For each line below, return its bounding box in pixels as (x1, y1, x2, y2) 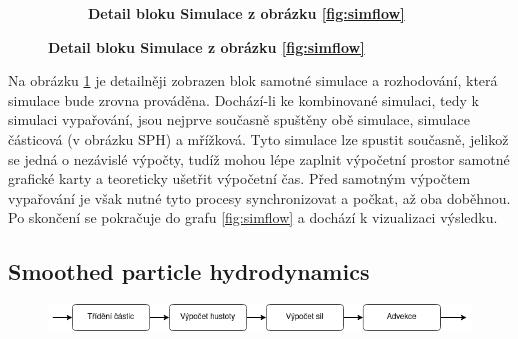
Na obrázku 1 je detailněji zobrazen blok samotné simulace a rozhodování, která (8, 70, 498, 91)
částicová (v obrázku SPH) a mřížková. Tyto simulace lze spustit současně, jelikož (8, 128, 509, 149)
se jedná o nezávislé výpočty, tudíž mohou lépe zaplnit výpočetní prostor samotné (8, 148, 510, 169)
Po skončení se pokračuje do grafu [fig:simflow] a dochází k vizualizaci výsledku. (8, 207, 498, 228)
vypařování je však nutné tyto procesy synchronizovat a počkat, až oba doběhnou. (8, 187, 511, 208)
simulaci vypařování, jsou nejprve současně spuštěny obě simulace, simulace (8, 109, 470, 130)
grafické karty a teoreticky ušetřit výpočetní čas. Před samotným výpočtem (8, 168, 471, 189)
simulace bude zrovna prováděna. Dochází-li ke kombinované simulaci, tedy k (8, 89, 479, 110)
